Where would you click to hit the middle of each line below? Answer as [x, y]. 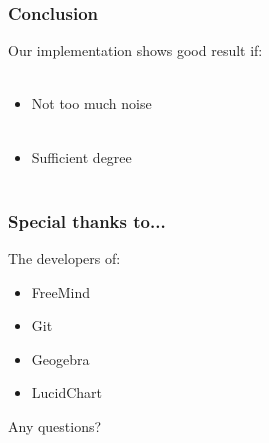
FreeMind [60, 291]
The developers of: [64, 258]
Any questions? [55, 425]
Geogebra [60, 358]
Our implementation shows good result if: [135, 50]
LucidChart [67, 392]
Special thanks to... [87, 220]
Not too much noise [91, 103]
